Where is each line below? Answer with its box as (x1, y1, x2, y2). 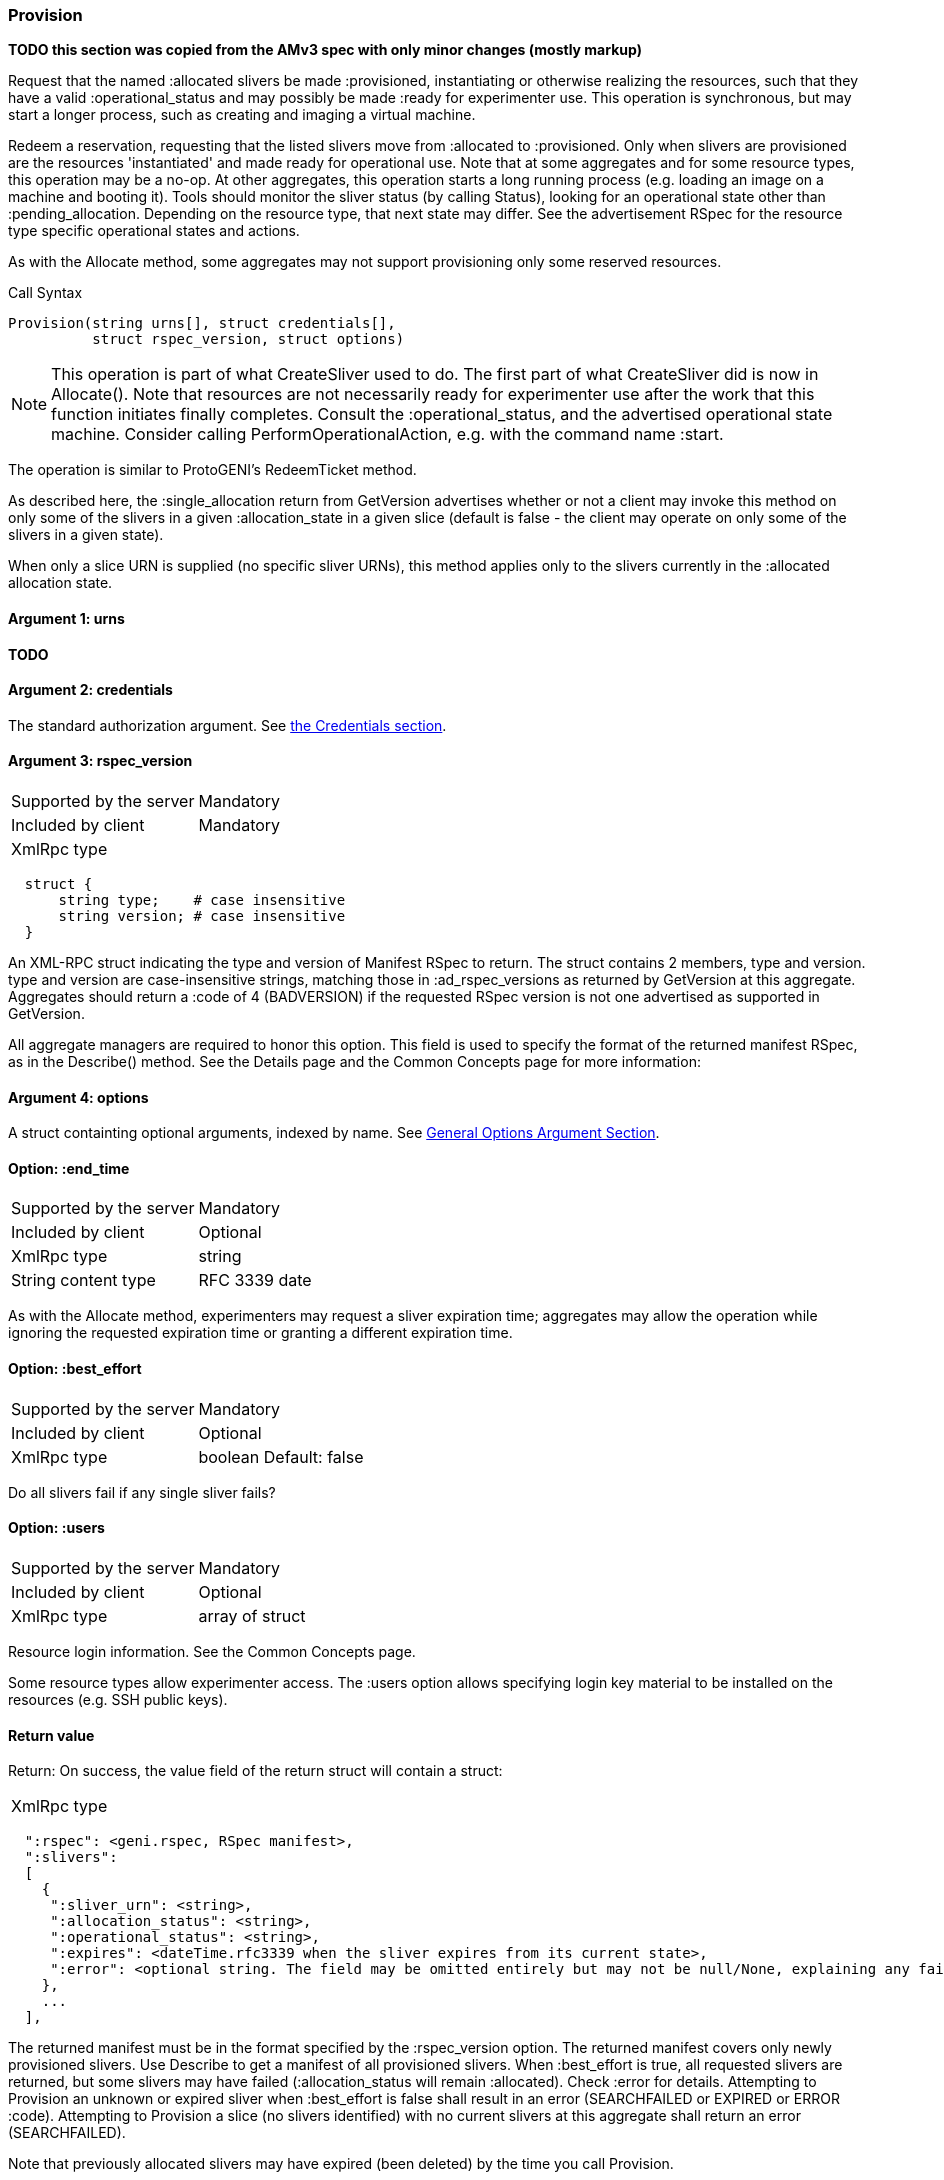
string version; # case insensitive (58, 908, 346, 925)
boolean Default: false (198, 1446, 364, 1467)
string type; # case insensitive (58, 892, 346, 909)
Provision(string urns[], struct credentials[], (8, 315, 396, 332)
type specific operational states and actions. (8, 222, 300, 240)
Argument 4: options (8, 1088, 149, 1106)
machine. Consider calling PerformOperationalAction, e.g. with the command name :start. (51, 424, 724, 445)
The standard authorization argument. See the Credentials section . (8, 716, 447, 734)
